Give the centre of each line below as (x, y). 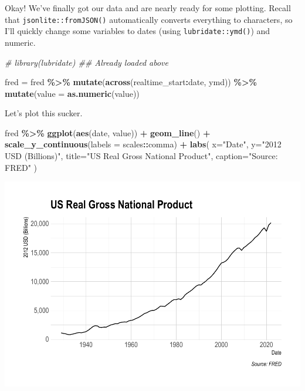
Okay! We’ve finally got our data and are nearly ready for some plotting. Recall (148, 8)
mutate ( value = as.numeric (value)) (72, 93)
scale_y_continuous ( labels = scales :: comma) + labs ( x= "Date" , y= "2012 (143, 144)
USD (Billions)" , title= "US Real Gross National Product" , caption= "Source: (141, 156)
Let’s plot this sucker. (44, 113)
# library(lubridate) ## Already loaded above (87, 62)
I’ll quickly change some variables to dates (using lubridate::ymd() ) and (138, 31)
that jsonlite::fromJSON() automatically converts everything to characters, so (149, 19)
